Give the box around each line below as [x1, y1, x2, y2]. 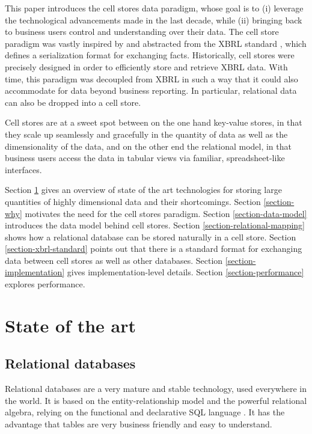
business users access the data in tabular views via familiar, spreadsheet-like [5, 151, 285, 164]
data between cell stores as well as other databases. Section [5, 254, 223, 266]
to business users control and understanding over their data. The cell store [5, 25, 279, 38]
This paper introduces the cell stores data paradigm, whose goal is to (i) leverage [5, 2, 304, 14]
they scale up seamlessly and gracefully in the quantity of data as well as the [5, 127, 288, 140]
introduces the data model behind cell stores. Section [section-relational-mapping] [5, 219, 305, 231]
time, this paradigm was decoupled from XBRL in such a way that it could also [5, 72, 298, 85]
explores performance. [5, 278, 85, 290]
